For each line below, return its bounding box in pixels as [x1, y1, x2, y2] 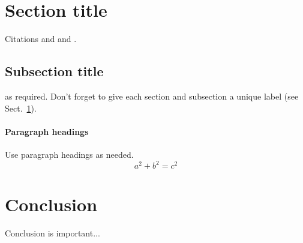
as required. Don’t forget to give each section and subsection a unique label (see [5, 89, 299, 102]
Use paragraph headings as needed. [5, 148, 134, 160]
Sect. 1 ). [5, 101, 37, 114]
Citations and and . [5, 32, 77, 45]
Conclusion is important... [5, 227, 100, 239]
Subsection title [5, 62, 104, 80]
